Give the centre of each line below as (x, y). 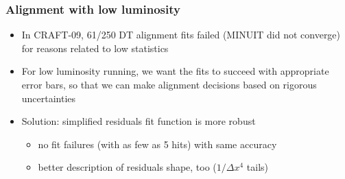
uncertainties (49, 98)
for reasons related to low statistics (95, 48)
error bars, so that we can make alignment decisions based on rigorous (169, 84)
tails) (258, 167)
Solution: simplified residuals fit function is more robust (139, 121)
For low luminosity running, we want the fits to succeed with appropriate (175, 71)
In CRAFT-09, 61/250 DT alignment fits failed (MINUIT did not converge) (181, 35)
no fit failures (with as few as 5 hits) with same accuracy (157, 144)
